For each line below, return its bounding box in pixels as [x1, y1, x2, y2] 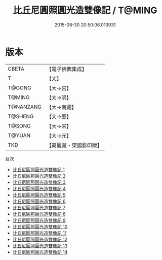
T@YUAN [8, 132, 31, 139]
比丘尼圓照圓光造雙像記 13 [12, 242, 68, 249]
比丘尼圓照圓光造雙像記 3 [12, 179, 66, 185]
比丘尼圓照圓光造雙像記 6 [12, 198, 66, 204]
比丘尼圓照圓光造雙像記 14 [12, 249, 68, 255]
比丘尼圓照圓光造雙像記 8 [12, 211, 66, 217]
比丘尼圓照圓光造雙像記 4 [12, 185, 66, 191]
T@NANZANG [8, 103, 42, 110]
